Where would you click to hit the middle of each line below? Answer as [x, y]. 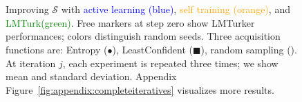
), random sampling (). [249, 49]
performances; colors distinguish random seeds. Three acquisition [143, 36]
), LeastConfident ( [152, 49]
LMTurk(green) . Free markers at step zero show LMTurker [130, 22]
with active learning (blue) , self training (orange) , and [176, 9]
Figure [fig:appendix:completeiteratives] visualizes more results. [140, 89]
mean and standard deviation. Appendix [91, 76]
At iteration [31, 63]
